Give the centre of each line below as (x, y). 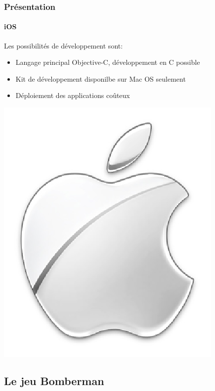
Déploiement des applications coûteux (73, 95)
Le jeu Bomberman (54, 381)
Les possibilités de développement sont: (64, 45)
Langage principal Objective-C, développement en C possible (108, 62)
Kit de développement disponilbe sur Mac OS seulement (101, 78)
